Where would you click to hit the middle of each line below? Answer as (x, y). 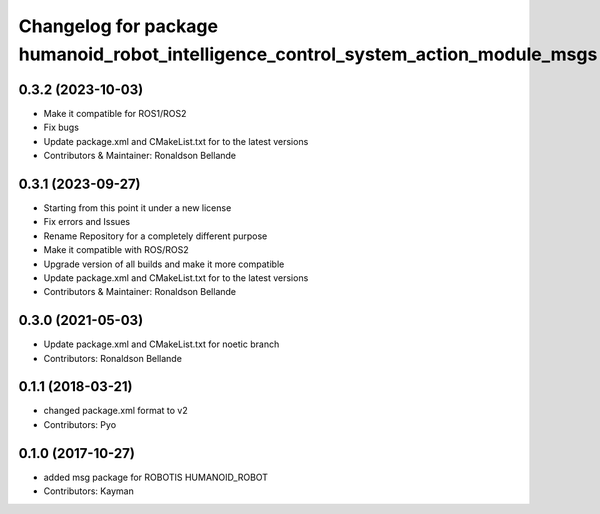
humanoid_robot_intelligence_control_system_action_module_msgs (308, 54)
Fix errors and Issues (86, 222)
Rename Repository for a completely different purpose (155, 236)
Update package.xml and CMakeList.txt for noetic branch (161, 344)
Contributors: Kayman (88, 491)
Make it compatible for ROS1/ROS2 (115, 113)
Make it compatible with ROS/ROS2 (116, 250)
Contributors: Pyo (80, 424)
